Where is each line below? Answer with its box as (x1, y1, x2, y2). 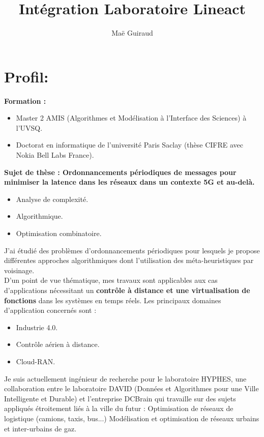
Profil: (4, 66, 49, 86)
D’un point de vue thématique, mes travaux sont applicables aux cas (4, 275, 218, 285)
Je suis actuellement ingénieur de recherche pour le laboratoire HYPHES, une (4, 373, 247, 384)
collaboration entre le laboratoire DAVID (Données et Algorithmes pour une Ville (4, 383, 259, 394)
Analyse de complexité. (16, 193, 89, 204)
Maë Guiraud (111, 27, 153, 38)
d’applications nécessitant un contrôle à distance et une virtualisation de (4, 284, 250, 295)
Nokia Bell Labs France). (16, 150, 94, 160)
